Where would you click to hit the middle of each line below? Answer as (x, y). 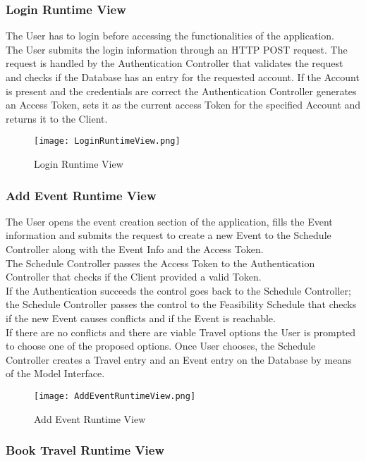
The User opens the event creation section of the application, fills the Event (169, 221)
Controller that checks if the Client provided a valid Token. (134, 277)
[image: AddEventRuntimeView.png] (115, 396)
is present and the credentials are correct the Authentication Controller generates (181, 91)
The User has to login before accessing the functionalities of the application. (170, 36)
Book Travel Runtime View (85, 450)
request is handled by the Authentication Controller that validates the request (175, 63)
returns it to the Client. (57, 118)
